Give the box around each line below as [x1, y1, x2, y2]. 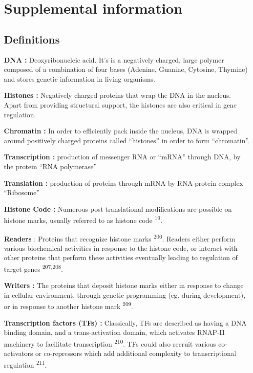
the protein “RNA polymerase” [4, 161, 97, 171]
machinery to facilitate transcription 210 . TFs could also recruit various [4, 337, 216, 349]
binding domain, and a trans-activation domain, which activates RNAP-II [4, 327, 225, 337]
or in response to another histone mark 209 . [4, 300, 133, 311]
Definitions [4, 31, 60, 46]
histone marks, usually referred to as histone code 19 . [4, 214, 163, 225]
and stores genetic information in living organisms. [4, 73, 156, 84]
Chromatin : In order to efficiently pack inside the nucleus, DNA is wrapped [4, 126, 237, 136]
